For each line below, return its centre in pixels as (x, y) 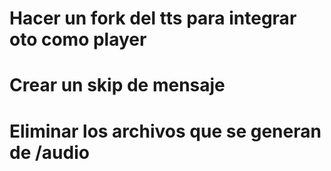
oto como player (78, 39)
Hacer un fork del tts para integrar (153, 18)
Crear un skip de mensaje (117, 85)
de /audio (49, 152)
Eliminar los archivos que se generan (165, 131)
